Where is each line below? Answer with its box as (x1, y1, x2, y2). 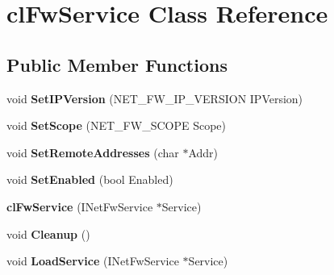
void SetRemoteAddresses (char (6, 144, 179, 160)
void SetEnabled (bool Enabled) (6, 171, 173, 188)
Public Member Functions (6, 52, 228, 77)
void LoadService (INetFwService (6, 252, 179, 269)
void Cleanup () (6, 225, 90, 242)
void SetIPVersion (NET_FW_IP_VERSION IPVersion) (6, 90, 303, 106)
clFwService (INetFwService (6, 198, 153, 215)
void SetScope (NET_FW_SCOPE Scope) (6, 117, 226, 134)
